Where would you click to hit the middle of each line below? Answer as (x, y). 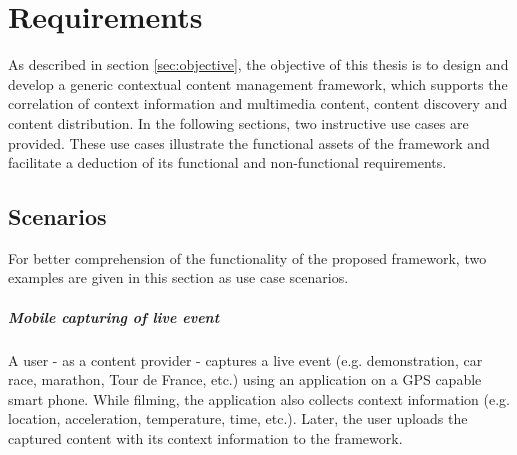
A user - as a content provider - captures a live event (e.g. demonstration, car (245, 359)
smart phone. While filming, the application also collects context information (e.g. (259, 398)
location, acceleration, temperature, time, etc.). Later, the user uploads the (238, 418)
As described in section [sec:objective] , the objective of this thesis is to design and (258, 64)
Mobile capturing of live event (114, 316)
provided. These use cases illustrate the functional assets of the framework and (249, 142)
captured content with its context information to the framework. (205, 438)
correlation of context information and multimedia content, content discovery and (258, 103)
